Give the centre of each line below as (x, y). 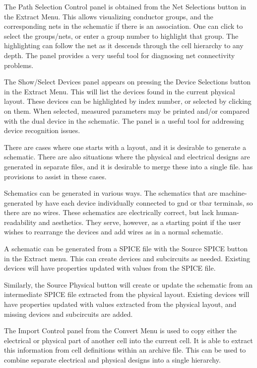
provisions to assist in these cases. (55, 176)
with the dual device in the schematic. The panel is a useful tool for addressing (124, 120)
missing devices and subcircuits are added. (68, 314)
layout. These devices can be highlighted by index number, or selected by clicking (128, 101)
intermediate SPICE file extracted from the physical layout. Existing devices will (127, 294)
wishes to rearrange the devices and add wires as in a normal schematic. (114, 232)
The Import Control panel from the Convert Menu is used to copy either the (120, 331)
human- (227, 212)
